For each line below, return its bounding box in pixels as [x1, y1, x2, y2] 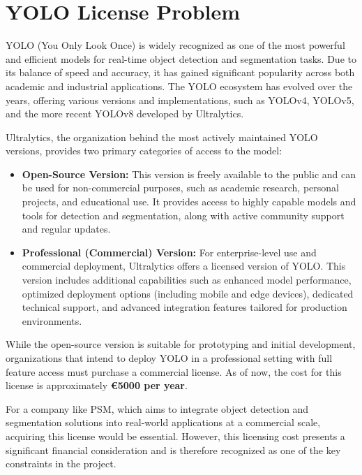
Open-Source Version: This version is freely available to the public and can [22, 166, 356, 181]
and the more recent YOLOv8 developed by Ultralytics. [6, 106, 244, 121]
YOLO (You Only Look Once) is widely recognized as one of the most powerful [6, 38, 345, 52]
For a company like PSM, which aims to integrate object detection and [6, 401, 309, 416]
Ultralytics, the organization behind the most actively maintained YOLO [6, 129, 318, 144]
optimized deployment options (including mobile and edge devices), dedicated [22, 286, 354, 300]
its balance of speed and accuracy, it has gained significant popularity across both [6, 65, 355, 80]
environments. [22, 313, 82, 328]
